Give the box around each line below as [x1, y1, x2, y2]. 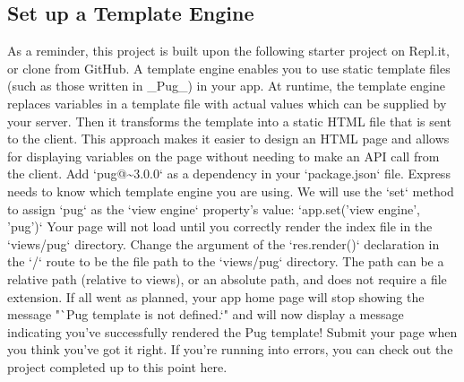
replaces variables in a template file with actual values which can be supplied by [7, 93, 447, 112]
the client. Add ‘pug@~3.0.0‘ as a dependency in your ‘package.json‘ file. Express [7, 164, 451, 183]
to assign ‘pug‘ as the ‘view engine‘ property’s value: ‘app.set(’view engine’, [7, 199, 420, 218]
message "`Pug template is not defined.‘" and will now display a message [7, 305, 404, 324]
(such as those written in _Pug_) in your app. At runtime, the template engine [7, 76, 445, 95]
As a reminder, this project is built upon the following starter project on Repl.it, [7, 41, 450, 60]
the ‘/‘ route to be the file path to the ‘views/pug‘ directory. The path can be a [7, 252, 444, 271]
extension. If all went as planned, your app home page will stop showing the [7, 287, 425, 306]
